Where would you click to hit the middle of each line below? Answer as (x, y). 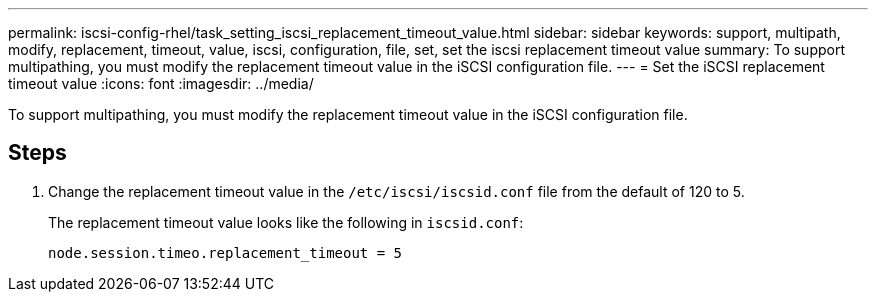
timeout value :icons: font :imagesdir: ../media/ (161, 83)
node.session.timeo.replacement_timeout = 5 (225, 252)
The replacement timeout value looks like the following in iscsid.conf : (286, 222)
